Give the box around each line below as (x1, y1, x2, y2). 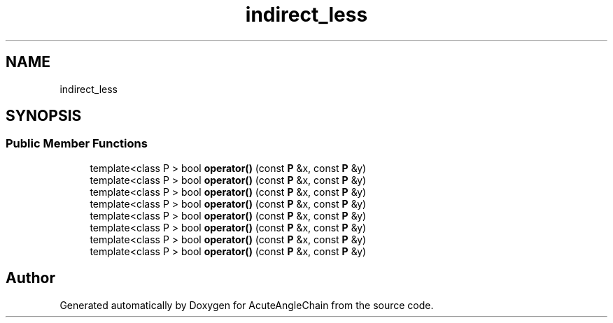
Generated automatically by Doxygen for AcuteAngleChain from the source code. (59, 299, 434, 311)
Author (6, 269, 55, 287)
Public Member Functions (6, 136, 148, 151)
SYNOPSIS (6, 107, 82, 125)
